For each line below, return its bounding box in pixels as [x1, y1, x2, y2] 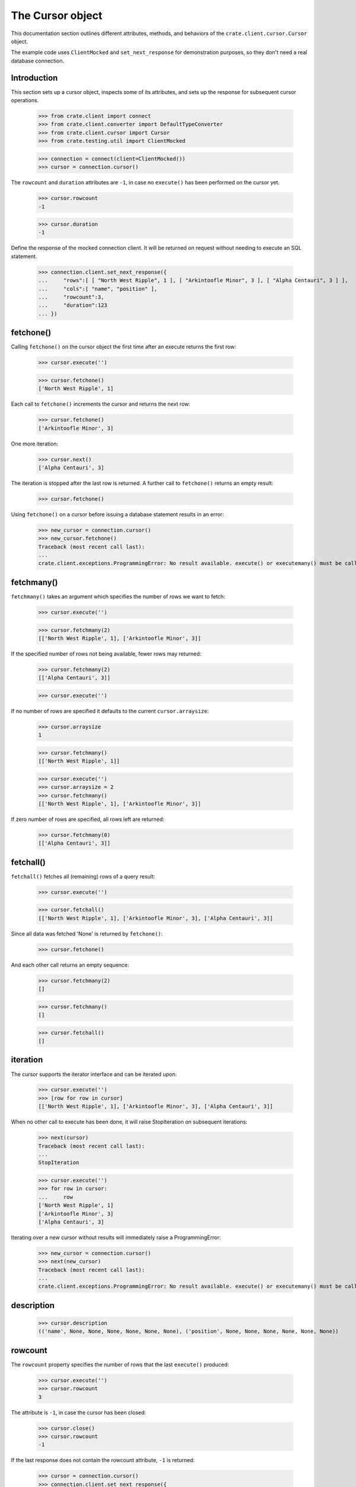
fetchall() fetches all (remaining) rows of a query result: [11, 873, 155, 880]
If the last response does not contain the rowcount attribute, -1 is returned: [11, 1457, 195, 1464]
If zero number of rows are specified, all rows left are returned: [11, 815, 164, 823]
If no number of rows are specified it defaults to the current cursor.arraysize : [11, 707, 209, 714]
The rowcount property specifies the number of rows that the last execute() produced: [11, 1361, 230, 1368]
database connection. [11, 57, 65, 64]
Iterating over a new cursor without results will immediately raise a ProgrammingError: [11, 1234, 221, 1241]
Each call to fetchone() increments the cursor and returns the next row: [11, 400, 191, 407]
